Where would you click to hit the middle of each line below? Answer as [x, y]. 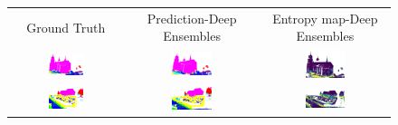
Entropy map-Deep [325, 18]
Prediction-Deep [192, 18]
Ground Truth [66, 27]
